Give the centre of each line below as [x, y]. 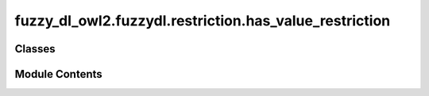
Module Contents [58, 74]
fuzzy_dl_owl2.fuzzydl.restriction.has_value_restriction [203, 21]
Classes [35, 49]
